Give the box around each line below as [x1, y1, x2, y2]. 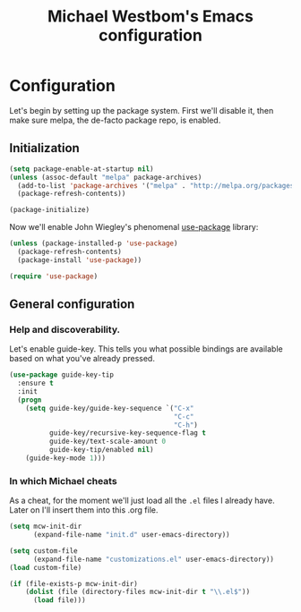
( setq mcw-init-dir [9, 522, 82, 531]
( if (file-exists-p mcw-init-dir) [9, 579, 139, 588]
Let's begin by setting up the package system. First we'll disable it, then [9, 105, 274, 115]
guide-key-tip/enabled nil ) [48, 446, 154, 455]
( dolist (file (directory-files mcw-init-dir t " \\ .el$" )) [25, 588, 251, 597]
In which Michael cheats [9, 474, 118, 487]
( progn [17, 395, 42, 404]
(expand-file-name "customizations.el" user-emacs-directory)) [32, 555, 275, 564]
